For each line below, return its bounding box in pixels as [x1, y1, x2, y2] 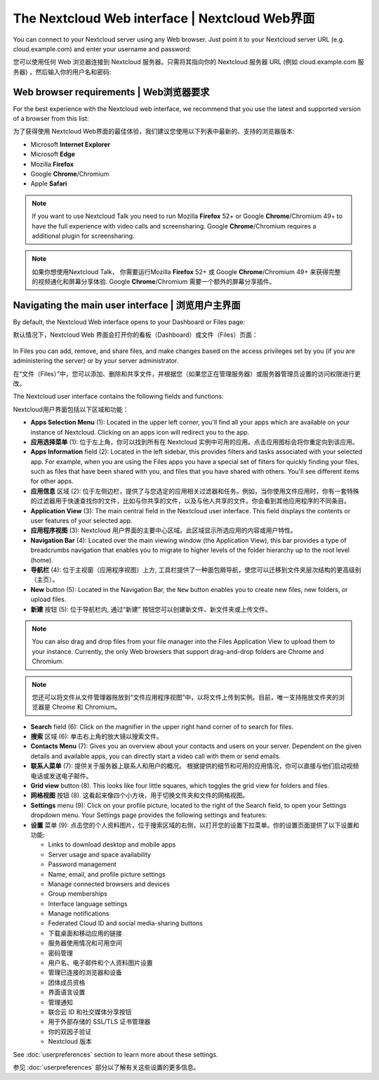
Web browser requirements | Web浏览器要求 [13, 86, 210, 98]
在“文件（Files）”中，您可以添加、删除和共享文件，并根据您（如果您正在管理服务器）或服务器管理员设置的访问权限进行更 [13, 369, 361, 378]
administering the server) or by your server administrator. [13, 356, 179, 365]
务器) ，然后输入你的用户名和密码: [13, 67, 112, 76]
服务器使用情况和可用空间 [48, 939, 122, 947]
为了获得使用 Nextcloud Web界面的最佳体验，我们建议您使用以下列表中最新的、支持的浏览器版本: [13, 127, 295, 136]
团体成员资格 [48, 978, 86, 986]
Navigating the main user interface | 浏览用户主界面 [13, 299, 241, 311]
